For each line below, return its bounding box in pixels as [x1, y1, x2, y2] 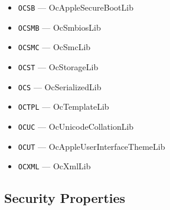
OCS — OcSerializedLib [18, 80, 102, 93]
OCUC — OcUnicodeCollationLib [18, 120, 134, 132]
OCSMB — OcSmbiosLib [18, 21, 101, 33]
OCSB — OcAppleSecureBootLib [18, 1, 133, 13]
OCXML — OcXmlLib [18, 160, 91, 172]
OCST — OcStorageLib [18, 60, 99, 73]
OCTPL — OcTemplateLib [18, 100, 109, 113]
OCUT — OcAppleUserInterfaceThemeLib [18, 140, 165, 152]
